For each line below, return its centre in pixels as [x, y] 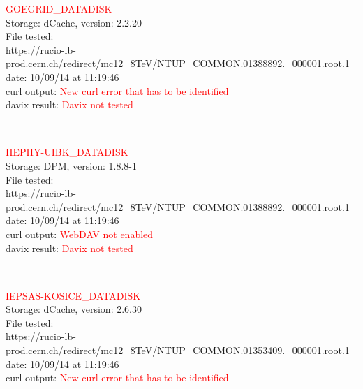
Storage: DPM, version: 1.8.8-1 [72, 165]
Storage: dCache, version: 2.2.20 [74, 22]
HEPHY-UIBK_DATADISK [67, 152]
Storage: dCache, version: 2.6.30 [74, 309]
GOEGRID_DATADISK [59, 8]
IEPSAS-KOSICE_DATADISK [73, 295]
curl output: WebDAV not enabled [80, 234]
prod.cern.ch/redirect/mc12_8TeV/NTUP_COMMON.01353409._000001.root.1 [178, 350]
